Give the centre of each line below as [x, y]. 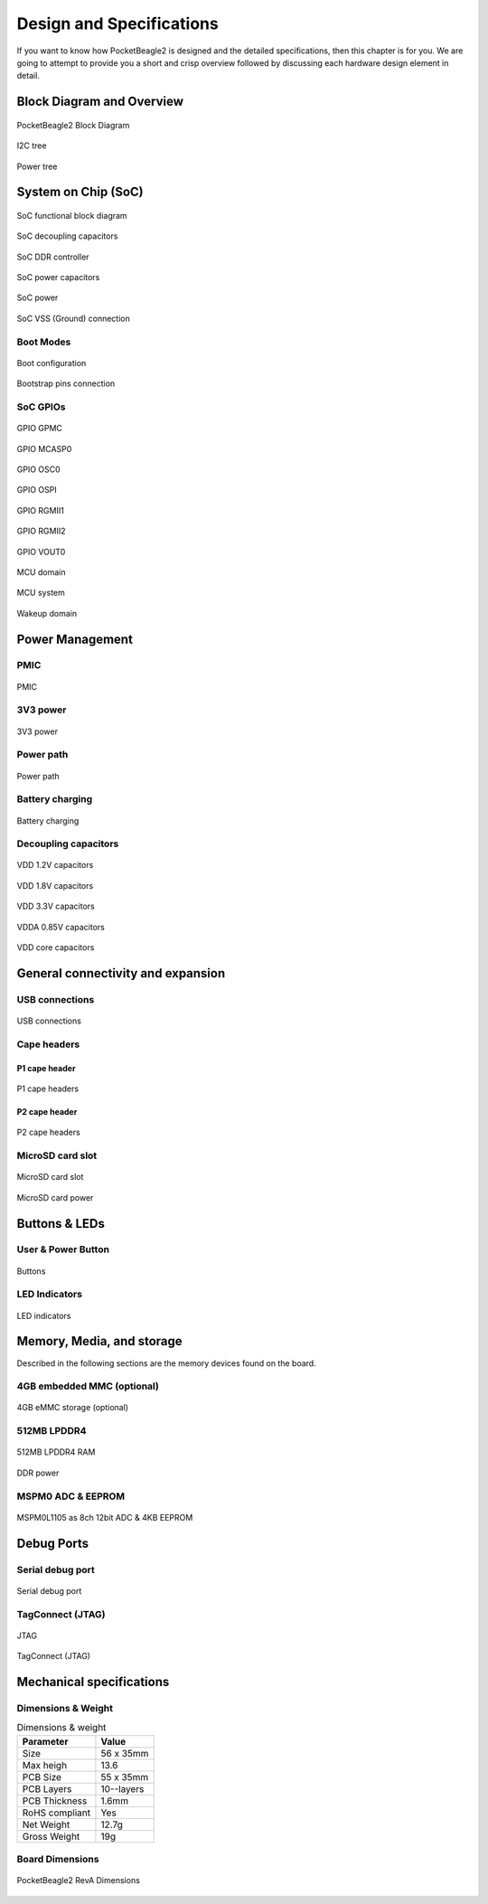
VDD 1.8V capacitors [55, 885]
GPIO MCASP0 [44, 448]
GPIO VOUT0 [41, 551]
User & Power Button [63, 1249]
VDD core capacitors [56, 947]
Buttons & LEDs [61, 1224]
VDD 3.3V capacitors [56, 906]
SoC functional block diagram [72, 215]
